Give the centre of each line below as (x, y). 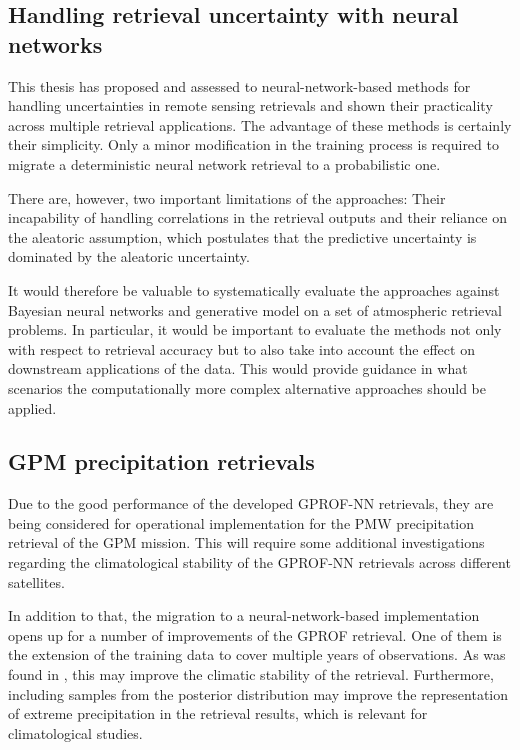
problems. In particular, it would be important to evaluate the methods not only (255, 329)
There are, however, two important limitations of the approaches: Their (227, 197)
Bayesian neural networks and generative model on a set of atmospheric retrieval (255, 309)
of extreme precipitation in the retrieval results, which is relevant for (218, 713)
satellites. (36, 581)
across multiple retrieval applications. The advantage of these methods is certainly (260, 124)
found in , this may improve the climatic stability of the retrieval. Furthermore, (251, 674)
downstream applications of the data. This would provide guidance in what (238, 368)
